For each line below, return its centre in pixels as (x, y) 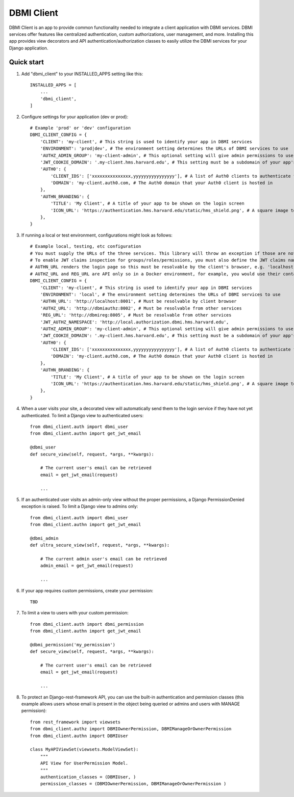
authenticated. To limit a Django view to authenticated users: (83, 415)
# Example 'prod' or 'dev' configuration (80, 128)
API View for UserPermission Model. (84, 763)
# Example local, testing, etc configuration (86, 246)
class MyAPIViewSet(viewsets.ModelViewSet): (85, 749)
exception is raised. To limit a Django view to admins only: (80, 506)
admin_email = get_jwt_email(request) (87, 566)
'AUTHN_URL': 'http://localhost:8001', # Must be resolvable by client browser (138, 301)
